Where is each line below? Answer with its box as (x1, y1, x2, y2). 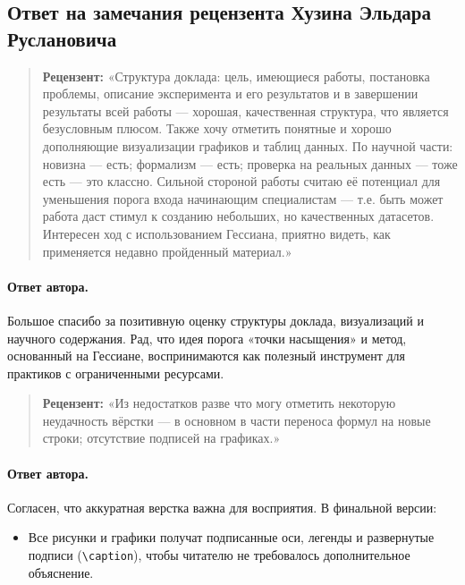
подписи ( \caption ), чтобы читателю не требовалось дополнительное (28, 546, 410, 564)
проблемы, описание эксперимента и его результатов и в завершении (42, 84, 418, 103)
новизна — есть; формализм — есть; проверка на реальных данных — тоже (42, 154, 458, 173)
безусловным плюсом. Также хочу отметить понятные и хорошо (42, 119, 392, 138)
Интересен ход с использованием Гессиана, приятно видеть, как (42, 224, 391, 242)
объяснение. (28, 563, 94, 581)
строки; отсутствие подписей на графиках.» (42, 428, 281, 447)
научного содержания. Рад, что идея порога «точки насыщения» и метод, (7, 328, 407, 347)
